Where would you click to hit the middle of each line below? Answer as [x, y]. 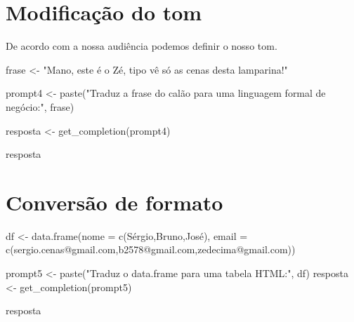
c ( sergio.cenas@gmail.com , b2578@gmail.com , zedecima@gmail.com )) [151, 249]
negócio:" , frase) [40, 106]
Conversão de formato [114, 202]
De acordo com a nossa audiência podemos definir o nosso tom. [142, 46]
